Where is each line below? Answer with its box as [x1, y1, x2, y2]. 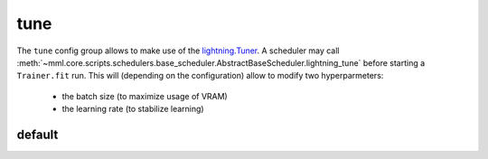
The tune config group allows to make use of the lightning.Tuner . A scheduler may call [16, 45, 340, 56]
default [16, 126, 59, 142]
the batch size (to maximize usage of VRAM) [61, 90, 228, 101]
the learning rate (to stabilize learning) [61, 104, 204, 115]
